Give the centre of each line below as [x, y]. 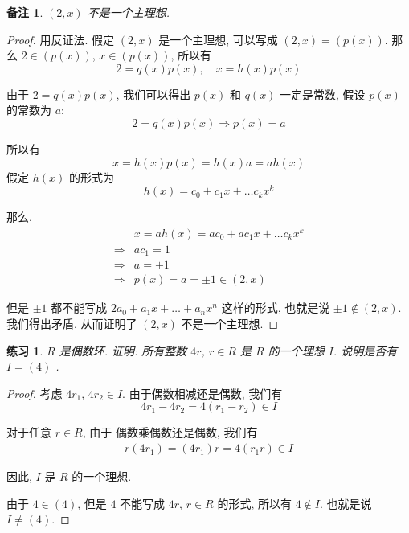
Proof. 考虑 [35, 393]
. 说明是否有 [365, 350]
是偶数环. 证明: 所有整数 [123, 350]
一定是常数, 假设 [323, 94]
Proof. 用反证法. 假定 [61, 39]
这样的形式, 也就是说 [276, 307]
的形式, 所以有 [254, 503]
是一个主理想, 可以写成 [218, 39]
